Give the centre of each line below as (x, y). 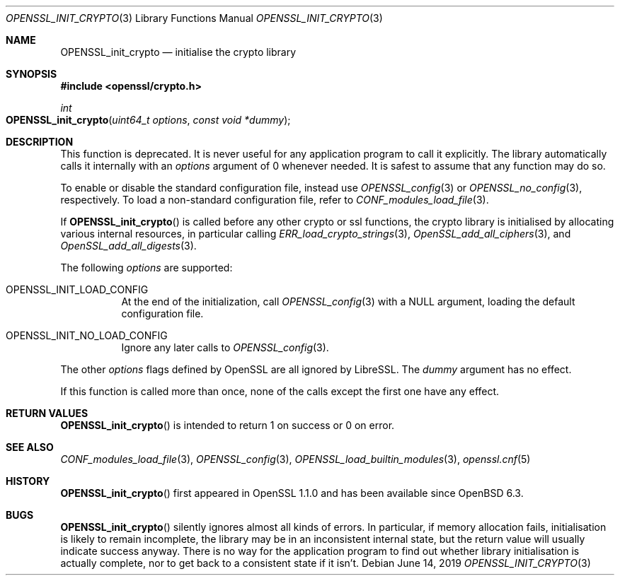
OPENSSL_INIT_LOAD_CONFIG (77, 289)
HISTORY (28, 481)
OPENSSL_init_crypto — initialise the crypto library (178, 52)
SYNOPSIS (31, 74)
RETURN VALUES (47, 413)
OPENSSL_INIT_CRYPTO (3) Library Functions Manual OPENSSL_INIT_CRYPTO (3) (194, 18)
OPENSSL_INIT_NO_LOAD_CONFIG (87, 335)
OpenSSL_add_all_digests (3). (128, 246)
